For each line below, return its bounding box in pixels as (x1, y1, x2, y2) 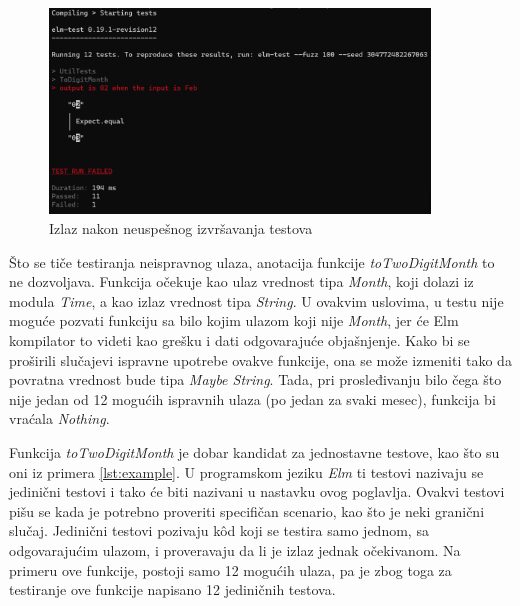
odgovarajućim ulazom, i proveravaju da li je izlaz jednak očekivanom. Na (9, 539, 461, 560)
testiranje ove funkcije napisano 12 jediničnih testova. (9, 579, 336, 600)
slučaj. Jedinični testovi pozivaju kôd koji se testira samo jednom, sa (9, 520, 429, 541)
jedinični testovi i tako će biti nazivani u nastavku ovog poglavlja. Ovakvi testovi (9, 481, 505, 502)
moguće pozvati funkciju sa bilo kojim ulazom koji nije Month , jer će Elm (9, 310, 459, 331)
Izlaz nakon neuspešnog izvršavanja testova (49, 218, 313, 239)
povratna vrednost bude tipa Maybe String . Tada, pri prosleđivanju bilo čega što (9, 369, 502, 390)
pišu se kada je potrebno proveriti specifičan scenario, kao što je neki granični (9, 500, 485, 521)
